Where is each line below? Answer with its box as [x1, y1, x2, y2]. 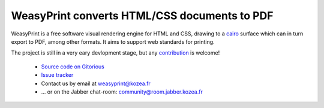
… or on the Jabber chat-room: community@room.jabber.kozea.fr [41, 88, 203, 95]
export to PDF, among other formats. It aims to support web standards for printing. [11, 38, 215, 45]
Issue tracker [41, 71, 74, 79]
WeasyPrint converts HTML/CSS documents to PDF [11, 9, 274, 22]
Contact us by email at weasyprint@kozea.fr [41, 80, 151, 87]
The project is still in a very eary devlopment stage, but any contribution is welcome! [11, 49, 220, 56]
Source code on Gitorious [41, 63, 104, 70]
